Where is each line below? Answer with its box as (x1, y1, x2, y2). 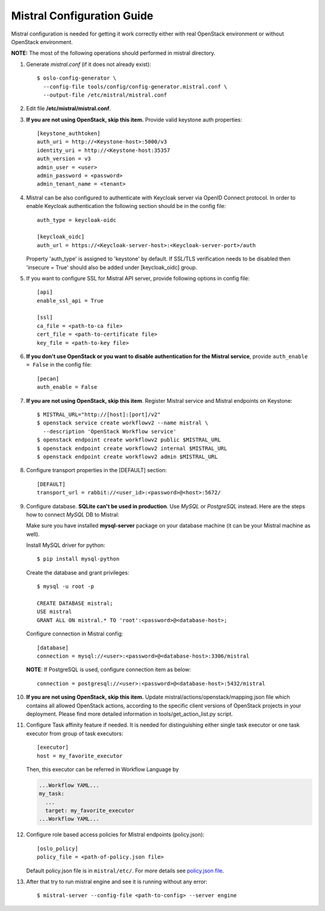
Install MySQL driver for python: (26, 541, 105, 549)
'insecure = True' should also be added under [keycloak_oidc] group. (26, 263, 197, 271)
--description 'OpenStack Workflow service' (43, 428, 177, 435)
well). (26, 531, 40, 538)
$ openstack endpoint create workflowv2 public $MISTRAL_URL (37, 437, 221, 443)
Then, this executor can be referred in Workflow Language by (26, 766, 179, 773)
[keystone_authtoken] (37, 130, 101, 137)
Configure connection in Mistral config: (26, 630, 123, 637)
